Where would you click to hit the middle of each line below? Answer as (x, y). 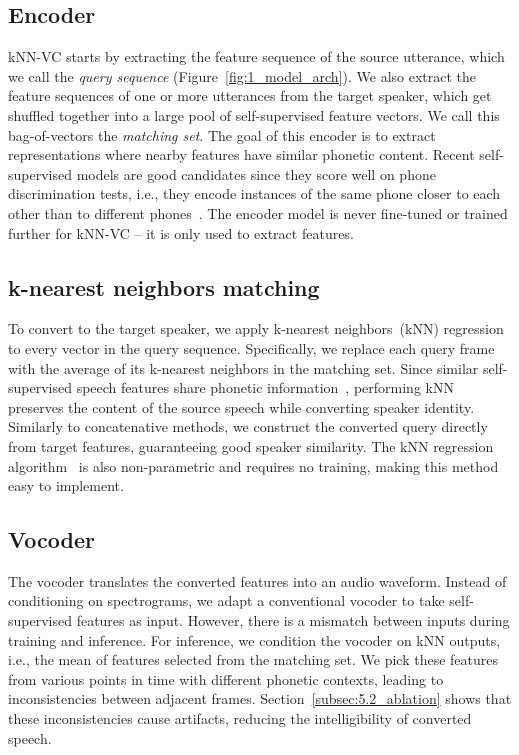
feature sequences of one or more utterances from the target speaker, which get (250, 95)
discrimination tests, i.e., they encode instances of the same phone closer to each (254, 193)
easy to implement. (66, 485)
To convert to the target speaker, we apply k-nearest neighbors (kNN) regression (256, 328)
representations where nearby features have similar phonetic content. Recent (241, 154)
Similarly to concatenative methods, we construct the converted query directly (248, 426)
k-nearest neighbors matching (164, 286)
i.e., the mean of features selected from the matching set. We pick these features (253, 659)
